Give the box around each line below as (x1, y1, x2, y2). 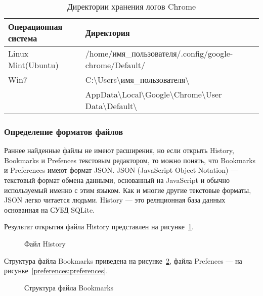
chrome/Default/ (85, 59, 145, 71)
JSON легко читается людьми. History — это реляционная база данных (4, 194, 226, 205)
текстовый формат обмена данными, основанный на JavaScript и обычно (4, 175, 230, 185)
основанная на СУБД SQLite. (4, 204, 95, 215)
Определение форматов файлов (4, 125, 123, 137)
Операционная (8, 21, 63, 32)
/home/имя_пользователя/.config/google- (85, 47, 233, 59)
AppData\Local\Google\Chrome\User (85, 88, 222, 100)
